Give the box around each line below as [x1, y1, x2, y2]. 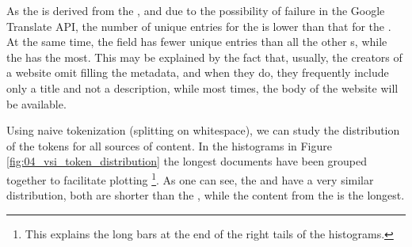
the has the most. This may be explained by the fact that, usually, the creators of [6, 48, 402, 65]
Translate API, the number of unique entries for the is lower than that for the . [6, 17, 391, 34]
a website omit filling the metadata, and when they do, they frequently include [6, 64, 389, 81]
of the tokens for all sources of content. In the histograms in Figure [6, 137, 332, 154]
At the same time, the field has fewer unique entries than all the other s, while [6, 33, 387, 50]
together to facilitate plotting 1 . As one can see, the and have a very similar [6, 169, 374, 188]
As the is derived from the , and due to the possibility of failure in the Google [6, 2, 385, 18]
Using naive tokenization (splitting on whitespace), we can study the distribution [6, 122, 400, 139]
